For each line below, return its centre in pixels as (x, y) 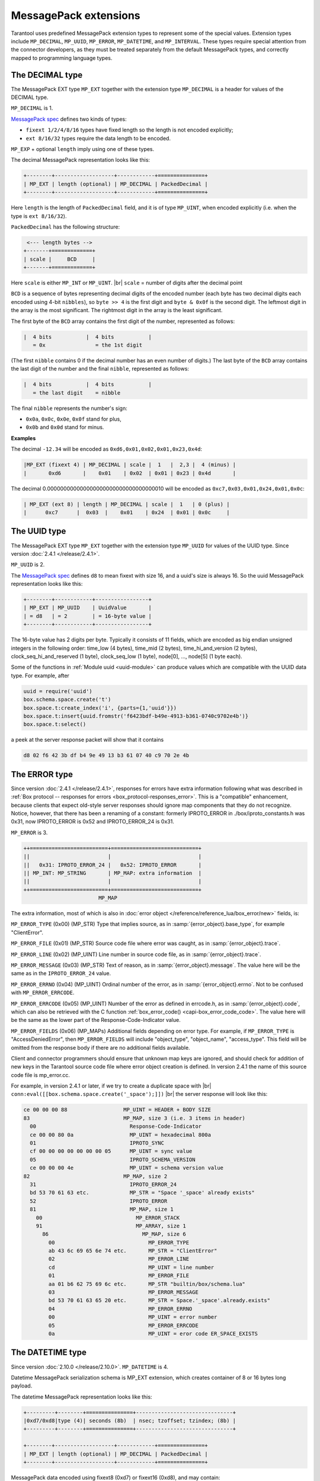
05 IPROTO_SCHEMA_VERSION (113, 1159)
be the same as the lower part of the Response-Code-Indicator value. (96, 1020)
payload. (22, 1386)
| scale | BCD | (60, 259)
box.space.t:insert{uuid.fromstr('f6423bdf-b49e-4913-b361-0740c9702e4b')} (136, 716)
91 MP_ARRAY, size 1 (111, 1226)
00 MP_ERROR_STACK (108, 1218)
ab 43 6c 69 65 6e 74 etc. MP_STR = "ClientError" (133, 1251)
